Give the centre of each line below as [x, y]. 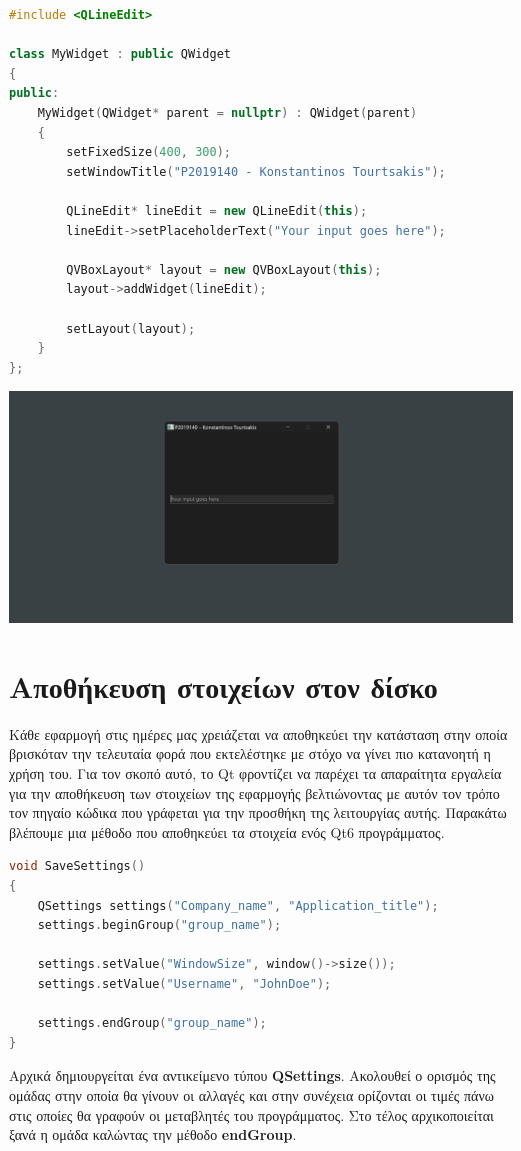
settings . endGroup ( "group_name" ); [152, 1023]
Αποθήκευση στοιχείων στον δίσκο [223, 685]
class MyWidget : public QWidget [120, 54]
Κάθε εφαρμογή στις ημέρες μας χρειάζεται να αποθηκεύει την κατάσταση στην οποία [258, 733]
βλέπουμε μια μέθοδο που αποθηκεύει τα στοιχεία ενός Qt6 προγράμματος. [227, 831]
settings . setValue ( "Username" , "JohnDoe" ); [184, 983]
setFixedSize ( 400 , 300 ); [148, 152]
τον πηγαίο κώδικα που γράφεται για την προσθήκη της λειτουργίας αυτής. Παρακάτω [258, 812]
